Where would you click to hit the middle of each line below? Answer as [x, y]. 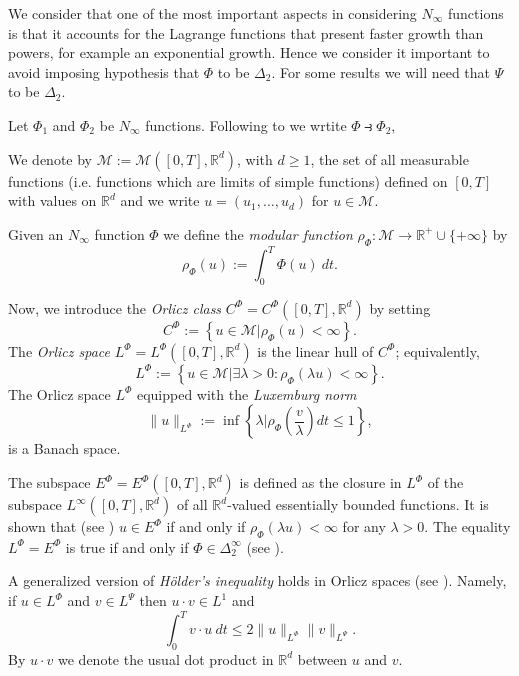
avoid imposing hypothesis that [104, 71]
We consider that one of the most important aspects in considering [212, 13]
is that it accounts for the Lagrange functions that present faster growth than [246, 32]
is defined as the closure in [320, 482]
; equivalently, [437, 350]
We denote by [50, 158]
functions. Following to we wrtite [246, 124]
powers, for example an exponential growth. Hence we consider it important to [249, 52]
